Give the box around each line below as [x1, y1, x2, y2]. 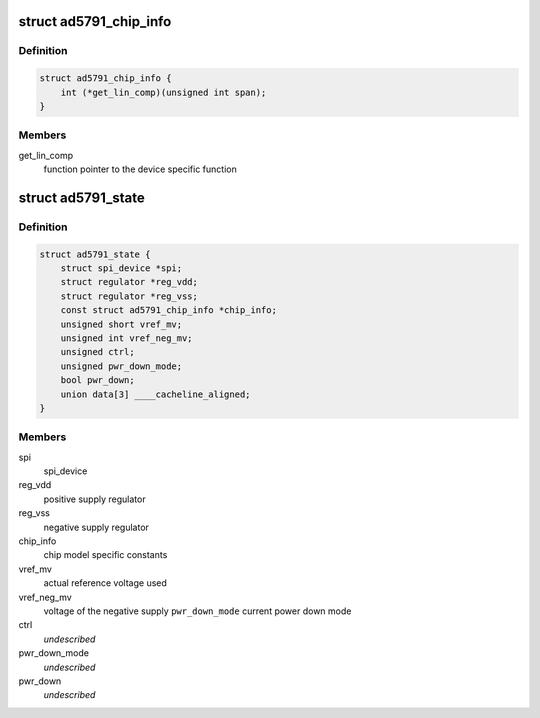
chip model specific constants [43, 549, 168, 561]
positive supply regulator [43, 493, 146, 505]
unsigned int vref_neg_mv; [60, 332, 194, 344]
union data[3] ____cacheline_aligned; [60, 388, 251, 400]
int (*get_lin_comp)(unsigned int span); [60, 86, 267, 98]
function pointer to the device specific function [43, 163, 237, 175]
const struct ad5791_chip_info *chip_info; [60, 305, 277, 316]
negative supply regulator [43, 521, 150, 533]
